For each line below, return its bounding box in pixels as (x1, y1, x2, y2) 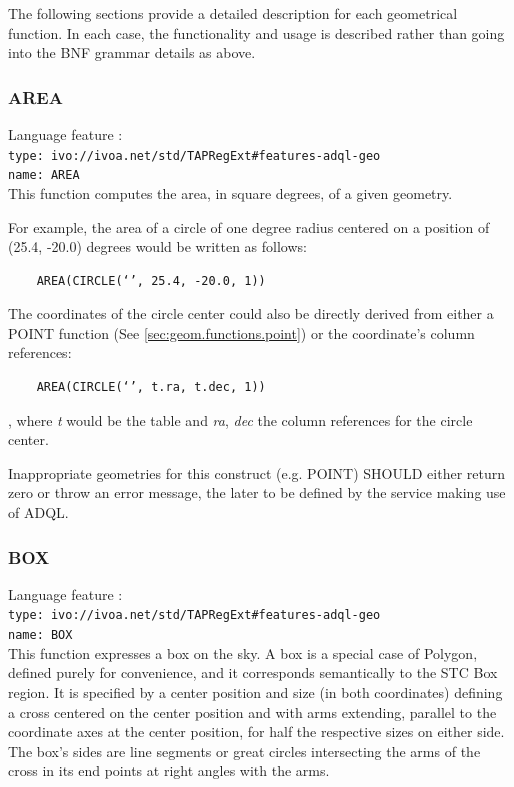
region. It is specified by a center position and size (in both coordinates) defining (8, 681, 503, 702)
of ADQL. (8, 502, 69, 523)
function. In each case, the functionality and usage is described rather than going (8, 22, 505, 43)
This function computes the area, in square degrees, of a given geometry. (8, 182, 453, 203)
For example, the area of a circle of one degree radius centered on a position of (8, 216, 490, 237)
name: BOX (8, 628, 73, 643)
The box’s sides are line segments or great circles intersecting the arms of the (8, 740, 481, 761)
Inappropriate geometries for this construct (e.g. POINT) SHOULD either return (8, 462, 505, 483)
